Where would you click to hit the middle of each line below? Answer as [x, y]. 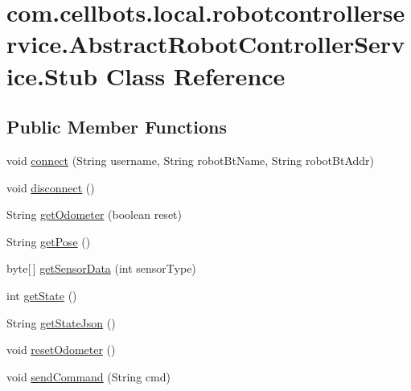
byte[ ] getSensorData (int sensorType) [101, 268]
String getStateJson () [61, 322]
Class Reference [195, 75]
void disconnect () [51, 187]
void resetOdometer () [61, 350]
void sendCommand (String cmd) [88, 376]
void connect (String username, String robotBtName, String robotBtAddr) [190, 160]
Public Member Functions [117, 127]
